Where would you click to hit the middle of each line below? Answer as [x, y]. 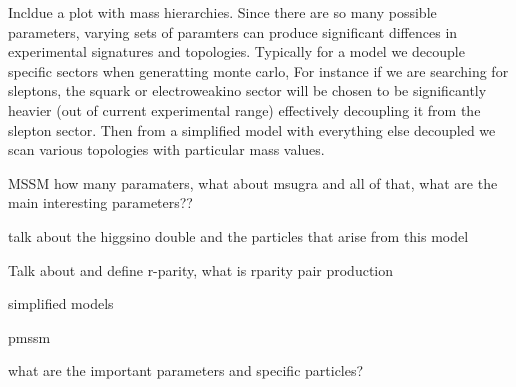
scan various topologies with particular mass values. [166, 149]
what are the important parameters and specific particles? [186, 370]
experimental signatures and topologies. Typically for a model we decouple [236, 51]
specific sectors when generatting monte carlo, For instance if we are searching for [258, 70]
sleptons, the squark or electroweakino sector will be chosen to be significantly [247, 90]
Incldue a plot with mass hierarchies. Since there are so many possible [222, 12]
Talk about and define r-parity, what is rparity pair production [201, 269]
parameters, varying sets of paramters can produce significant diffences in [233, 31]
